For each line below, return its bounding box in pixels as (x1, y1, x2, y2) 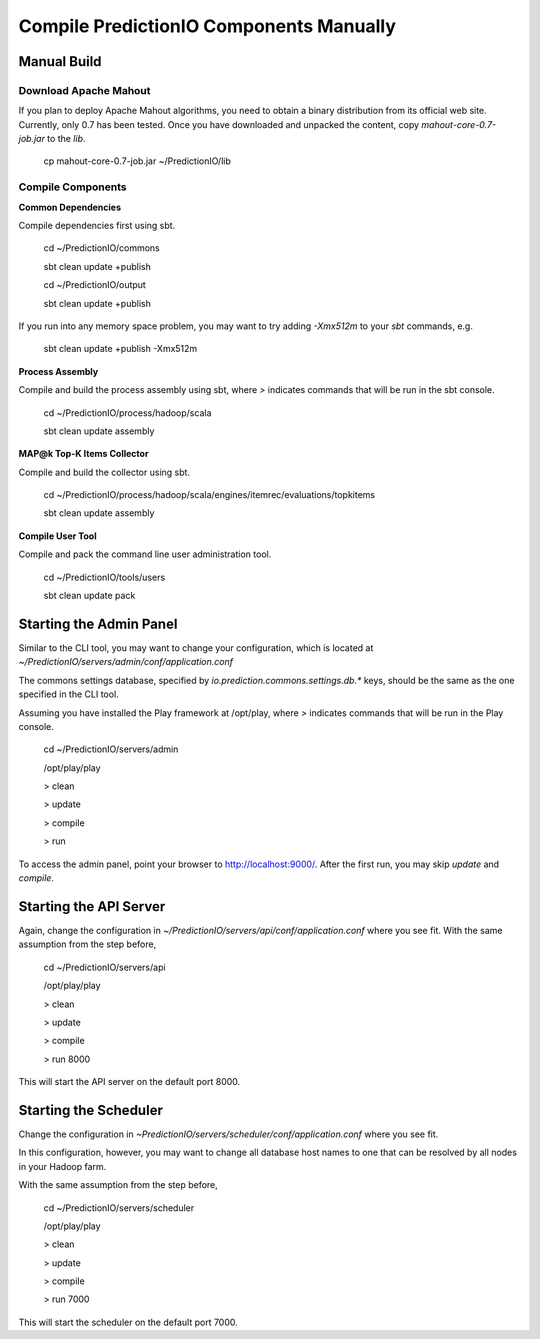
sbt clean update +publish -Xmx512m (43, 343, 198, 355)
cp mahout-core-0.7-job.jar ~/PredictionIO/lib (43, 155, 232, 167)
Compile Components (18, 180, 127, 194)
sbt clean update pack (43, 590, 136, 602)
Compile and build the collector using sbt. (18, 466, 190, 478)
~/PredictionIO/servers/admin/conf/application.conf (18, 656, 234, 668)
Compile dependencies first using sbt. (18, 220, 176, 232)
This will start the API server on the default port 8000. (18, 1076, 241, 1088)
